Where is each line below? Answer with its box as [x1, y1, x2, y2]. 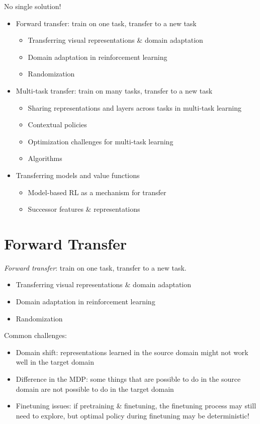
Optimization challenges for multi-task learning [28, 136, 174, 146]
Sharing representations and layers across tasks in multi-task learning [28, 102, 241, 113]
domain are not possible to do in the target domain [16, 383, 174, 394]
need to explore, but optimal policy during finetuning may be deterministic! [16, 410, 249, 420]
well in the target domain [16, 357, 95, 367]
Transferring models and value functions [16, 169, 140, 180]
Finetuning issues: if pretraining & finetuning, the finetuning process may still [16, 400, 256, 411]
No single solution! [4, 1, 61, 11]
